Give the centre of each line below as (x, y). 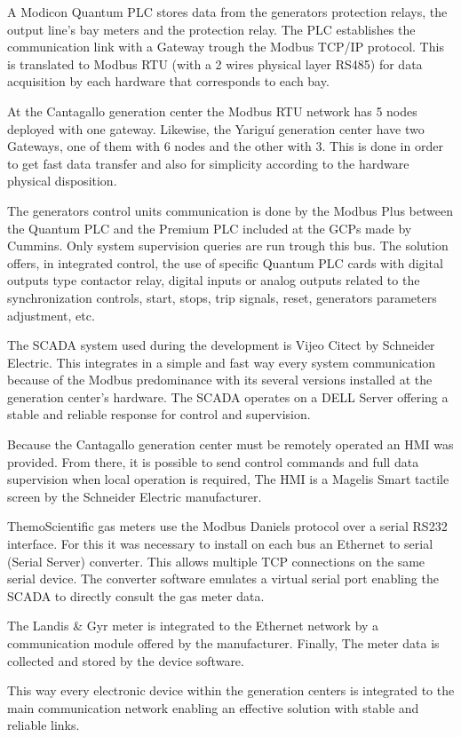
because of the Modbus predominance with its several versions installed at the (220, 380)
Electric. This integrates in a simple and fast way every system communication (222, 362)
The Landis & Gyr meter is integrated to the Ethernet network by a (193, 626)
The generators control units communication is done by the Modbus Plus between (230, 210)
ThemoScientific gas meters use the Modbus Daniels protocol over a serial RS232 (227, 526)
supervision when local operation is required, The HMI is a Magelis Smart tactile (228, 479)
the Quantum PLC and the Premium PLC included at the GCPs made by (210, 228)
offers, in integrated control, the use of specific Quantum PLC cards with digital (225, 262)
